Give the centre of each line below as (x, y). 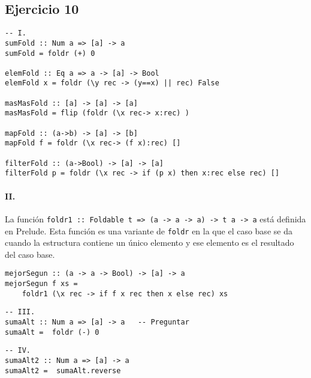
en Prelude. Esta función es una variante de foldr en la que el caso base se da (149, 230)
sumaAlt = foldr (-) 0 (52, 332)
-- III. (20, 312)
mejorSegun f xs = (41, 284)
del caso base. (30, 254)
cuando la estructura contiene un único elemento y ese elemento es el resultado (150, 242)
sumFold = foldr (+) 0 (50, 53)
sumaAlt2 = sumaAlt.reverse (63, 370)
